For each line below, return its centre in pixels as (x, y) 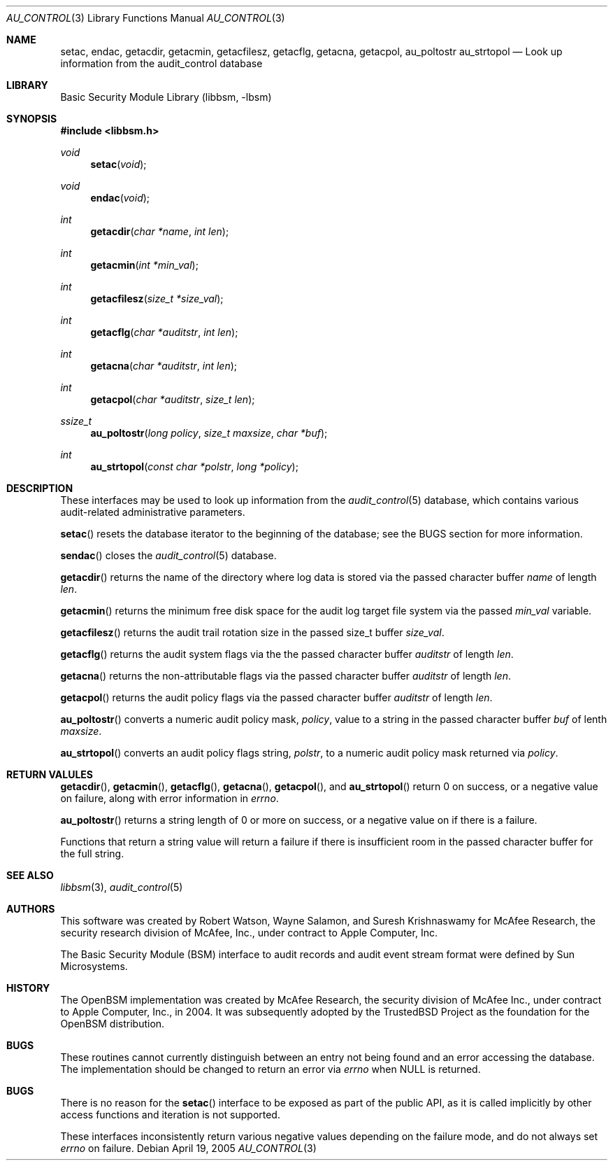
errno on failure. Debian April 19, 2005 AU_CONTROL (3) (188, 1148)
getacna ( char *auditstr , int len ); (164, 366)
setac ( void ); (118, 164)
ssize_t (76, 421)
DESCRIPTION (40, 488)
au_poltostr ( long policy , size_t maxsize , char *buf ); (209, 433)
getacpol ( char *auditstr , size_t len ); (173, 399)
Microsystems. (94, 966)
